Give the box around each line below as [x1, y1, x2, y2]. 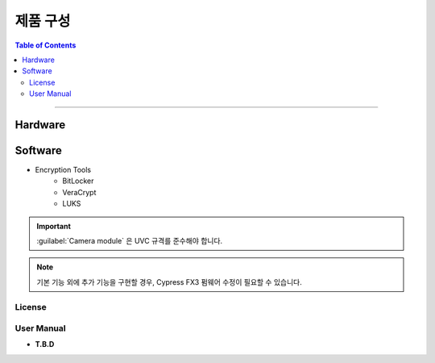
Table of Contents [14, 40, 77, 50]
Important [36, 221, 72, 231]
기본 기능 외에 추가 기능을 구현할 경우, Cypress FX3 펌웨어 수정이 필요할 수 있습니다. [36, 277, 302, 286]
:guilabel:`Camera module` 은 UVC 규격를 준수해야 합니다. [36, 236, 223, 245]
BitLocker [62, 176, 94, 186]
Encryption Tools [35, 165, 92, 175]
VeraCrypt [62, 187, 97, 197]
